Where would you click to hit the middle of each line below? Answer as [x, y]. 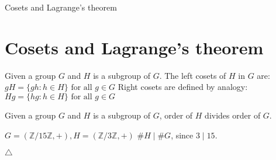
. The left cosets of [193, 75]
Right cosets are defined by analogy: [183, 87]
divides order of [233, 115]
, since [182, 135]
